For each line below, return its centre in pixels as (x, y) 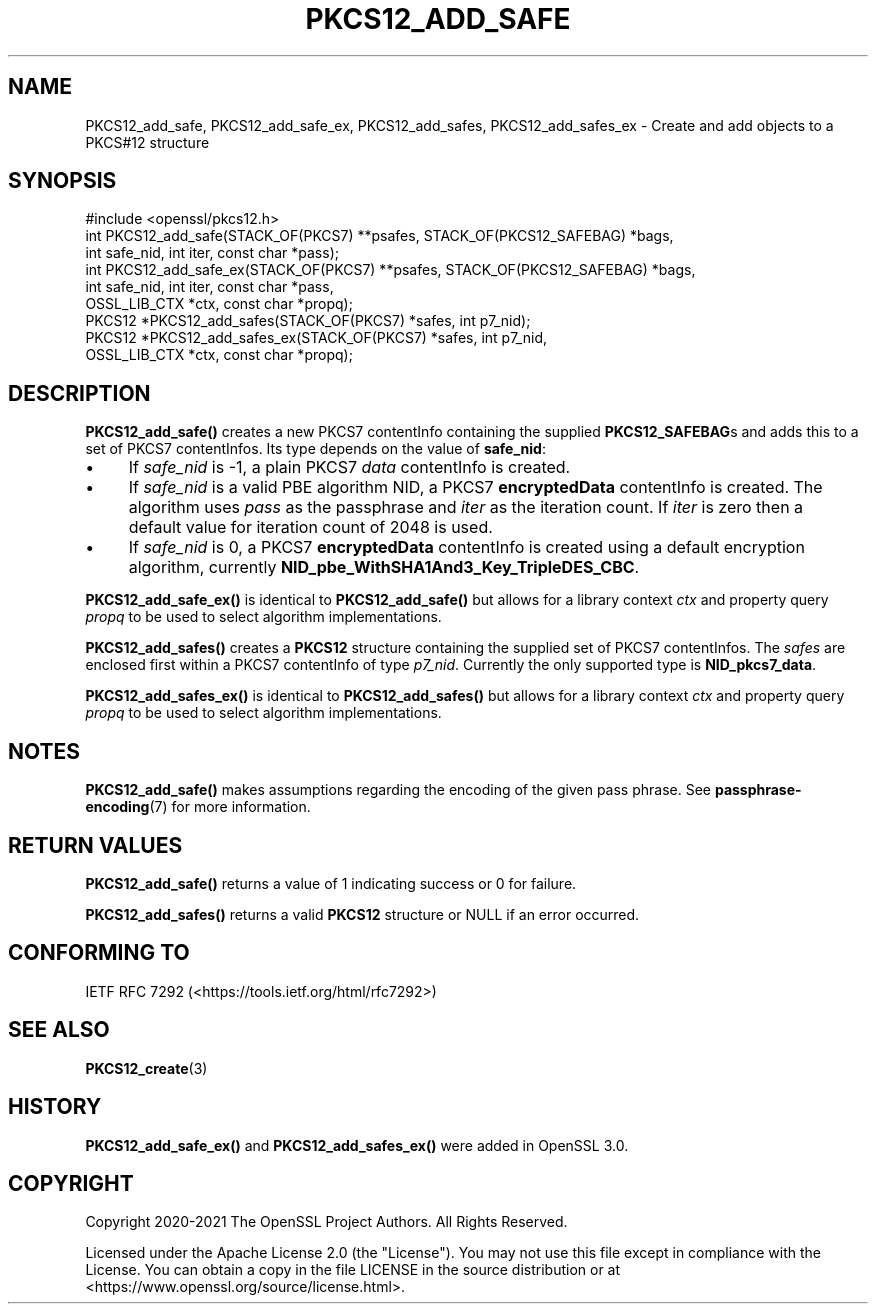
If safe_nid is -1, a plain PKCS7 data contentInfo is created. (349, 467)
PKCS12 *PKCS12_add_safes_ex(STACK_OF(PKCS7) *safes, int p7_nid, (316, 338)
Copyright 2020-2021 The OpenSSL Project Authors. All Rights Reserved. (326, 1222)
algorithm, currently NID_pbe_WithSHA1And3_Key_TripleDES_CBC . (384, 567)
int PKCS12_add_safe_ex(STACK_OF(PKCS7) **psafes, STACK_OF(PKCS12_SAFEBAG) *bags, (390, 270)
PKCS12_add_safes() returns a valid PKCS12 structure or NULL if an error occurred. (362, 914)
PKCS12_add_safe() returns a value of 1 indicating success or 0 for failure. (331, 883)
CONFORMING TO (99, 953)
